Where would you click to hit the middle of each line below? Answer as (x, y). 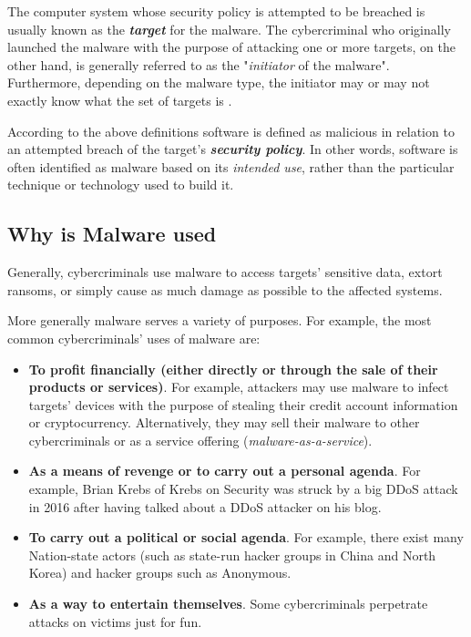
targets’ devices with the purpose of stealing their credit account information (243, 404)
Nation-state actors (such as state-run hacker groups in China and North (232, 555)
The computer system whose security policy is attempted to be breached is (216, 11)
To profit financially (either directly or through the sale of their (233, 369)
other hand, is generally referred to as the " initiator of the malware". (199, 64)
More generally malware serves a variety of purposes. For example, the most (220, 320)
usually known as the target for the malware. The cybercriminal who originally (229, 29)
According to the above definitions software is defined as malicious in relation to (231, 131)
